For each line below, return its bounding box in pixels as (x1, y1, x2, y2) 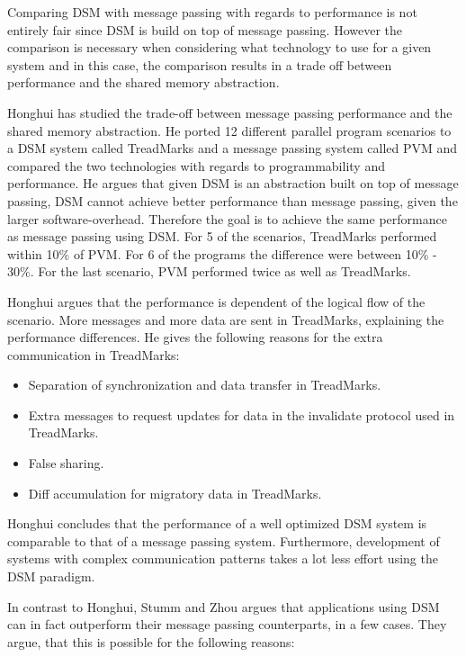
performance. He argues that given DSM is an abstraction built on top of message (7, 174, 459, 193)
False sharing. (28, 454, 104, 472)
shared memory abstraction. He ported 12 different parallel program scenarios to (7, 121, 452, 139)
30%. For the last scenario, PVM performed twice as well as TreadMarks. (7, 262, 411, 281)
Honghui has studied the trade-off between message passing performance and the (7, 103, 453, 121)
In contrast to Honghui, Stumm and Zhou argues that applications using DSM (7, 597, 440, 616)
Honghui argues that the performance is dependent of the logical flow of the (7, 292, 426, 310)
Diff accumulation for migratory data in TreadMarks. (28, 483, 322, 502)
